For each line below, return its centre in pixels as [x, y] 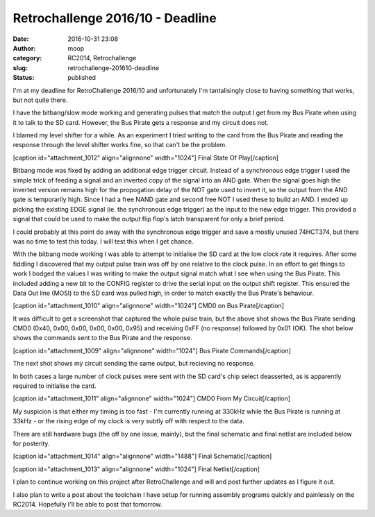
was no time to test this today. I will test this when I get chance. [103, 241]
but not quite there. [40, 100]
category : [27, 58]
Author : [24, 48]
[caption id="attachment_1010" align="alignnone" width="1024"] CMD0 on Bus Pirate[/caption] [149, 306]
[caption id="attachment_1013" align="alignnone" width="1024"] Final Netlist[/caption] [136, 469]
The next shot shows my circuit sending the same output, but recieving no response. [134, 364]
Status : [24, 78]
